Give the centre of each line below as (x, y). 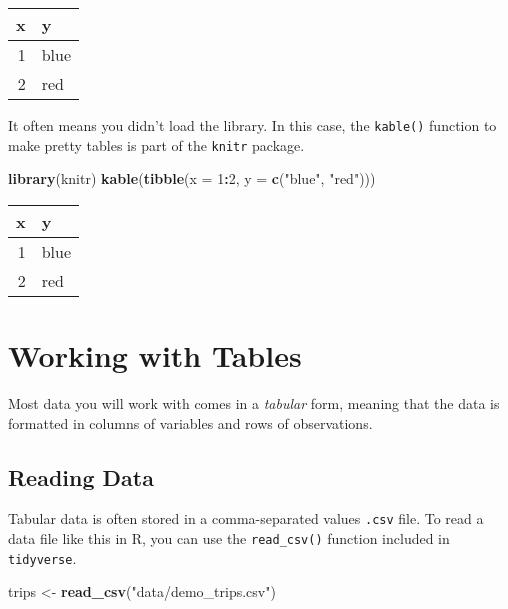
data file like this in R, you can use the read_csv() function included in (229, 538)
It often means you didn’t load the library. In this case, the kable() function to (252, 125)
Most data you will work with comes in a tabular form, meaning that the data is (254, 403)
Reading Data (81, 476)
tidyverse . (42, 557)
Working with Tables (155, 355)
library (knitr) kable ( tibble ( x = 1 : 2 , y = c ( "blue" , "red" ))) (192, 178)
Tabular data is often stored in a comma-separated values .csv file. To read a (246, 518)
